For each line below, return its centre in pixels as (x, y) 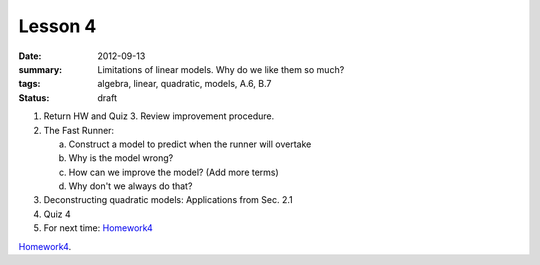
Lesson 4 (57, 26)
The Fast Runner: (79, 130)
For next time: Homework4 (98, 228)
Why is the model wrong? (121, 158)
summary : (40, 69)
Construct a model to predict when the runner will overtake (190, 144)
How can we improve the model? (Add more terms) (173, 172)
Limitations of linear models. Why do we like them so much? (221, 69)
